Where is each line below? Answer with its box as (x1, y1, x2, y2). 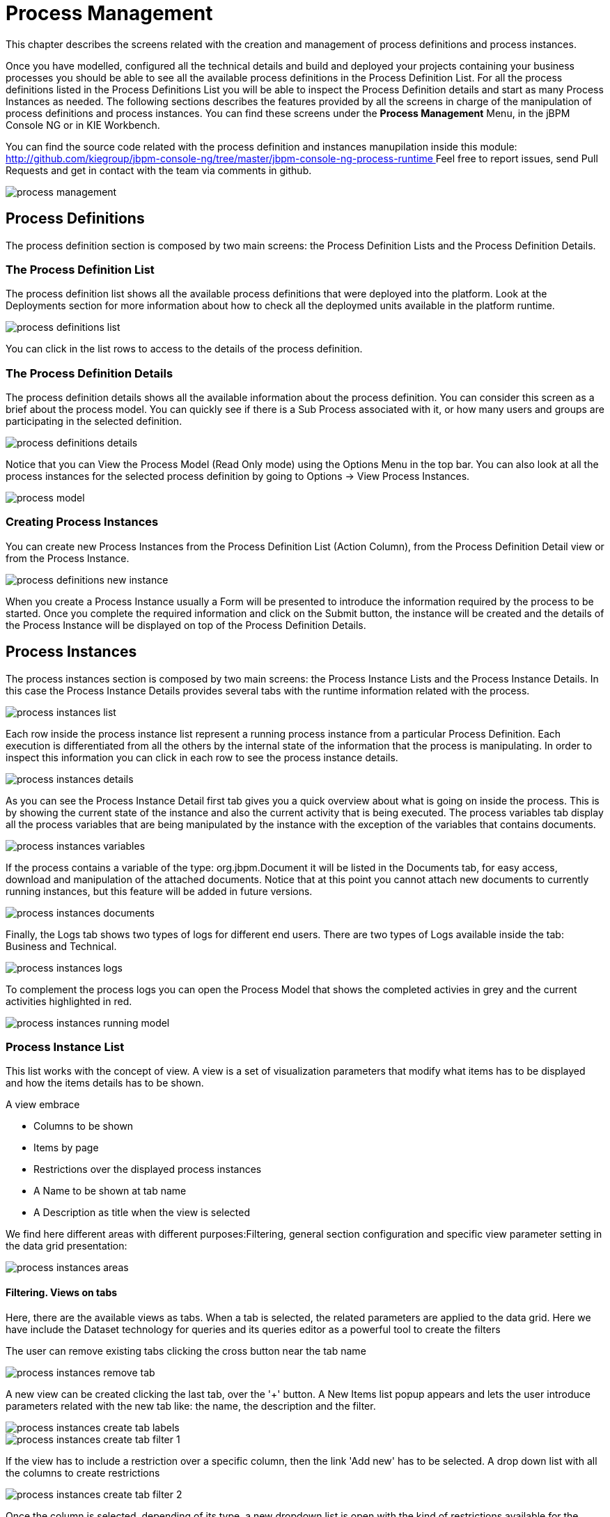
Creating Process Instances (6, 515, 159, 529)
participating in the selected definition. (6, 415, 182, 428)
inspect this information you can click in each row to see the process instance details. (6, 751, 398, 763)
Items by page (33, 1142, 99, 1154)
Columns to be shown (33, 1120, 134, 1133)
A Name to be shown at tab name (33, 1185, 187, 1197)
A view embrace (6, 1098, 80, 1111)
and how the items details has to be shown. (6, 1077, 204, 1089)
